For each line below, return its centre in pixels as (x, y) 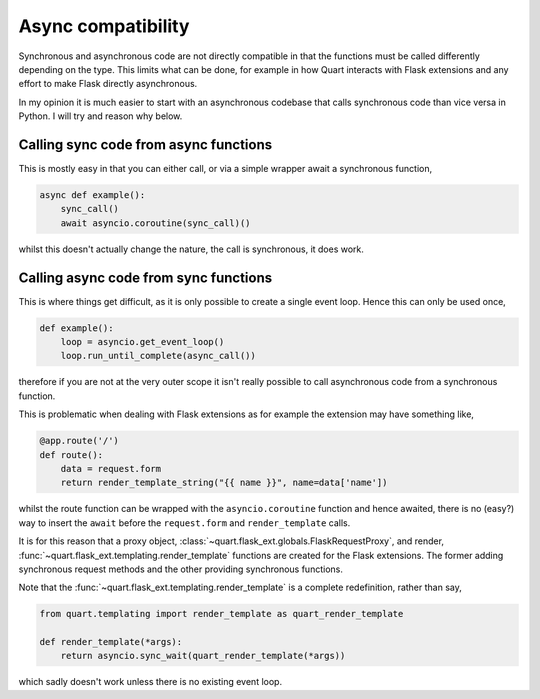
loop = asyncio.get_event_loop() (142, 342)
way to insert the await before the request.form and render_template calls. (184, 522)
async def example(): (92, 195)
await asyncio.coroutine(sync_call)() (155, 223)
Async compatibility (104, 26)
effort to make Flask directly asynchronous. (108, 84)
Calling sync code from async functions (145, 144)
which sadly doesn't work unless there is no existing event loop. (150, 682)
